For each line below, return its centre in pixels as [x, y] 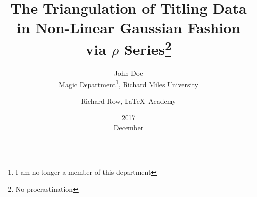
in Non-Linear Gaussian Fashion [128, 27]
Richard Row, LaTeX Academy [128, 101]
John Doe [128, 73]
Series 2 [148, 48]
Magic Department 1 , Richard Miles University [128, 84]
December [128, 127]
